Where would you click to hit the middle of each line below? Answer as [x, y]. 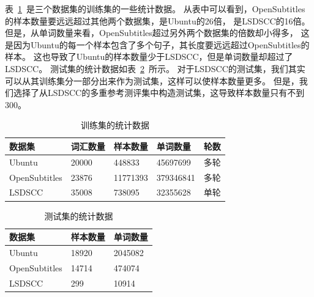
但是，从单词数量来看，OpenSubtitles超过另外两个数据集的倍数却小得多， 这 [157, 33]
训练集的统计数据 [115, 125]
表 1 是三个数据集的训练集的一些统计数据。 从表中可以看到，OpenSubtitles [155, 9]
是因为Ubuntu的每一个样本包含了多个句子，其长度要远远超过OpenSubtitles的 [157, 44]
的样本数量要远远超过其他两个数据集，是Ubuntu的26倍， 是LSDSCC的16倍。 [158, 20]
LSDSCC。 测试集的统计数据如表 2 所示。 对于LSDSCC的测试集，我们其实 [155, 68]
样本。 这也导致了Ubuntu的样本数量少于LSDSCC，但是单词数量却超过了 [149, 57]
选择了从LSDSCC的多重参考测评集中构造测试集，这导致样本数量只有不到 [159, 93]
